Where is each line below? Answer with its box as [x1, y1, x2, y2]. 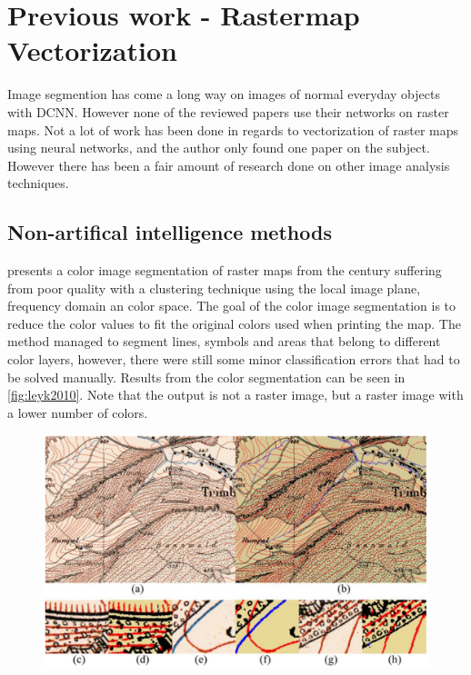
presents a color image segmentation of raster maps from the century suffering [7, 261, 442, 280]
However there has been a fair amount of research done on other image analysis [7, 155, 450, 174]
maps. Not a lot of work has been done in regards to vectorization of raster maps [7, 120, 459, 139]
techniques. [7, 174, 69, 193]
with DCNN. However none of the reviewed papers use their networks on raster [7, 102, 449, 121]
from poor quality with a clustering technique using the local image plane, [7, 278, 421, 297]
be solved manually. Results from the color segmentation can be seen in [7, 367, 406, 386]
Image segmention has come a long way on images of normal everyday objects [7, 84, 440, 104]
